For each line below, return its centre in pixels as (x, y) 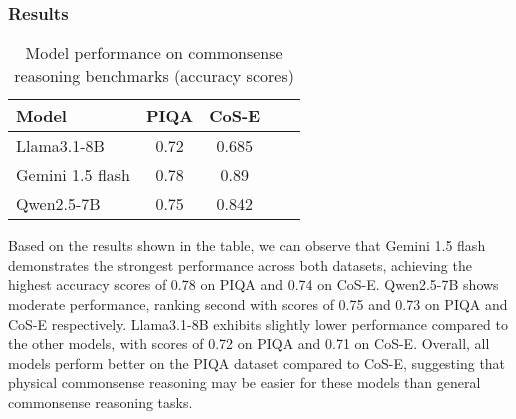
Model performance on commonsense (154, 53)
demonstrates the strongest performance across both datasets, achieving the (240, 264)
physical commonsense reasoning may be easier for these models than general (244, 382)
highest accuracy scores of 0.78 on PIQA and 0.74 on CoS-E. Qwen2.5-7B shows (253, 284)
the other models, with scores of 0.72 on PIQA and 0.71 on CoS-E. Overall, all (249, 343)
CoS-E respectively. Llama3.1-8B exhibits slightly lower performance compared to (258, 323)
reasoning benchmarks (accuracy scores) (154, 76)
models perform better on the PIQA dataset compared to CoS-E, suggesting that (257, 362)
